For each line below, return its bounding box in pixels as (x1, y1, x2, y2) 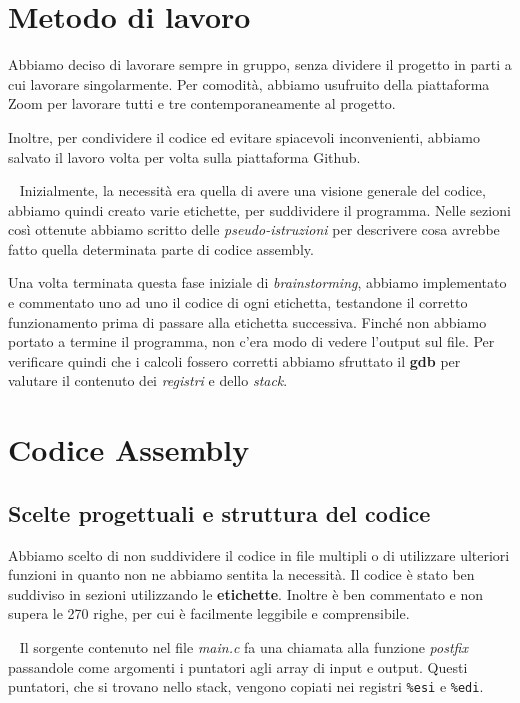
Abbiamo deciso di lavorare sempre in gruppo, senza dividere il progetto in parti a (8, 54, 512, 75)
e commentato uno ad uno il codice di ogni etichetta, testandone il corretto (8, 292, 468, 313)
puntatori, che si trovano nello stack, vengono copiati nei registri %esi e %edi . (8, 676, 484, 697)
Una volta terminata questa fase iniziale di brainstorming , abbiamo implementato (8, 272, 507, 293)
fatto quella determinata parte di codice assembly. (8, 238, 314, 259)
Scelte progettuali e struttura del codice (8, 497, 431, 528)
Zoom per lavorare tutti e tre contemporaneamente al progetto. (8, 93, 396, 114)
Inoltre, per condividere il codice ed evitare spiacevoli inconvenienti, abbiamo (8, 126, 480, 147)
